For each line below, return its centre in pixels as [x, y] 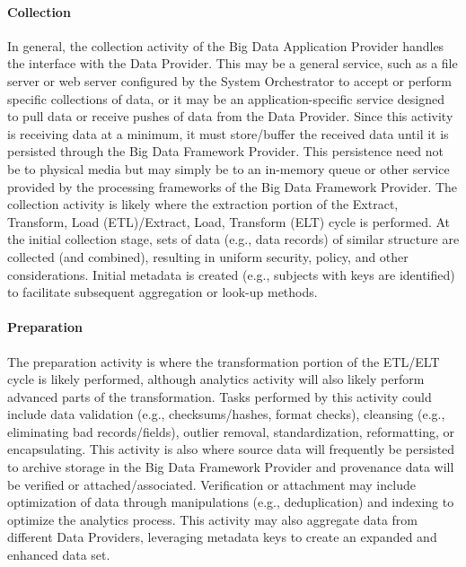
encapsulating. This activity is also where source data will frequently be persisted [231, 449]
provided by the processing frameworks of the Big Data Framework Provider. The [233, 186]
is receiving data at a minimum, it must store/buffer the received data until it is [228, 133]
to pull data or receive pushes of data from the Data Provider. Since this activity [230, 116]
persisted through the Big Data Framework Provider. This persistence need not [225, 151]
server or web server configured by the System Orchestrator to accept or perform [230, 80]
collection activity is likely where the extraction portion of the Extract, [203, 204]
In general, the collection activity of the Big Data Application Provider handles [226, 45]
